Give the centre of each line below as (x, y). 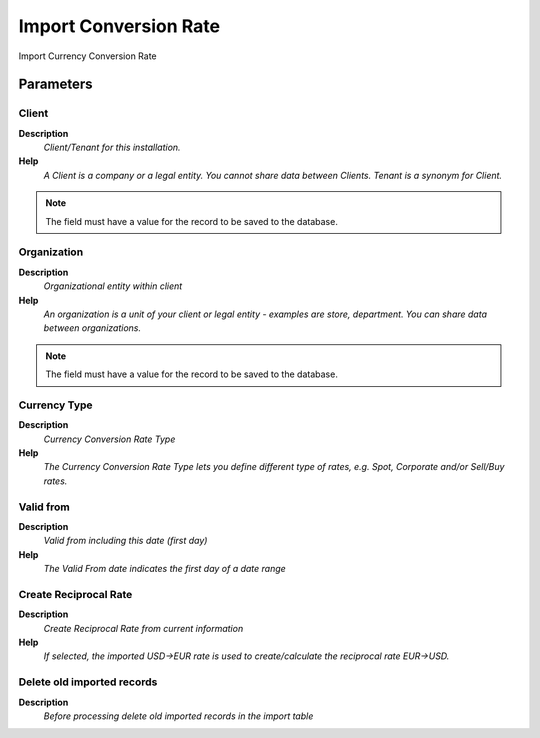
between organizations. (92, 328)
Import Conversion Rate (119, 26)
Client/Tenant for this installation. (112, 147)
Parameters (55, 84)
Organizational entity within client (113, 286)
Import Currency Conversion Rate (87, 56)
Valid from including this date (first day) (125, 541)
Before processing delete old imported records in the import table (178, 716)
